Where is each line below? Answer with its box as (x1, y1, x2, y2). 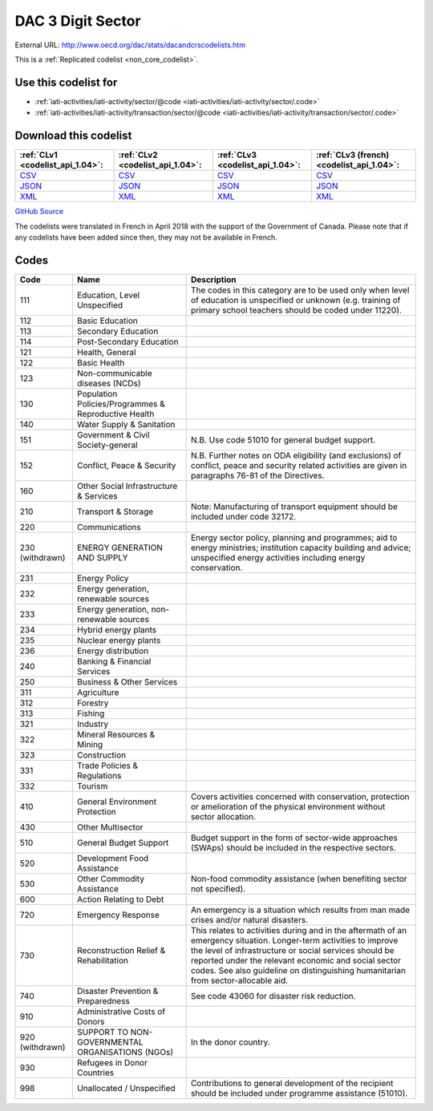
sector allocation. (190, 810, 257, 822)
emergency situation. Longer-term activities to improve (190, 935, 399, 946)
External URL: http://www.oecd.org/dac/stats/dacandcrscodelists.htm (14, 40, 246, 50)
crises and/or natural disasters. (190, 914, 309, 925)
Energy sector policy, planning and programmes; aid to (190, 531, 398, 543)
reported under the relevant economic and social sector (190, 955, 401, 966)
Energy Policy (77, 572, 129, 584)
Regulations (77, 770, 122, 781)
